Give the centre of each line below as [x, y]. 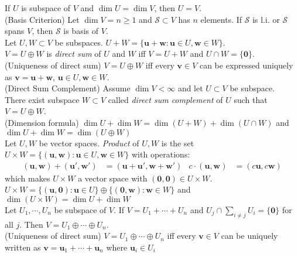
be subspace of [80, 209]
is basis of [81, 31]
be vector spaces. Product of [89, 143]
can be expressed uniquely [246, 65]
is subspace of [46, 8]
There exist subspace [42, 99]
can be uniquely [249, 236]
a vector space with [113, 178]
